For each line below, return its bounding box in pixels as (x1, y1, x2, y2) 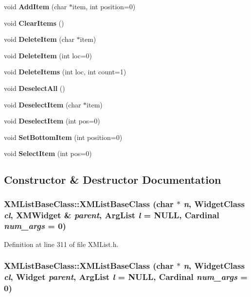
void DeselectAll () (4, 83, 65, 93)
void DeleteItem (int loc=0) (4, 50, 92, 60)
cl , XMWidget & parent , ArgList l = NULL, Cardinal (4, 209, 219, 221)
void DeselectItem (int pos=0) (4, 116, 100, 126)
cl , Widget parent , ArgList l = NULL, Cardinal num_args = (4, 271, 248, 283)
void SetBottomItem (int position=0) (4, 132, 123, 142)
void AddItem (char (4, 1, 67, 11)
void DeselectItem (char (4, 99, 81, 109)
